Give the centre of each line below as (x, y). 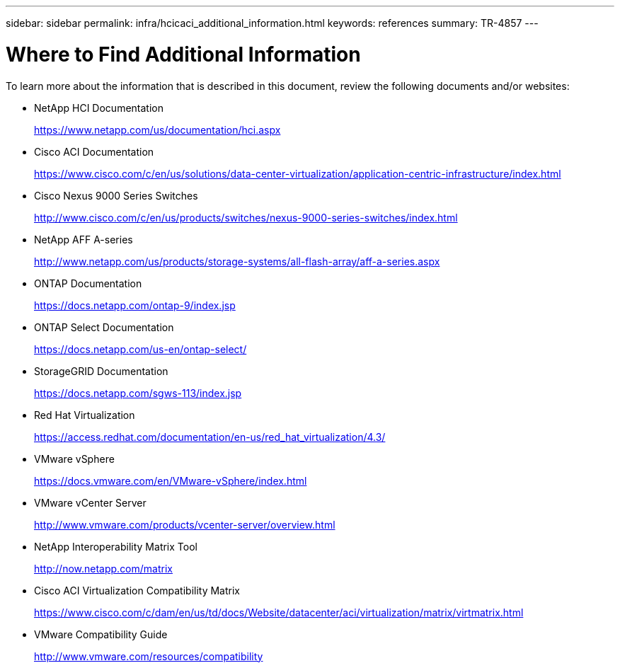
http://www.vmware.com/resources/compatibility (149, 656)
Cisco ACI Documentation (94, 151)
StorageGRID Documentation (101, 371)
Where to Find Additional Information (183, 54)
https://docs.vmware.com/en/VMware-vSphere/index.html (171, 480)
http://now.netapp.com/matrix (103, 568)
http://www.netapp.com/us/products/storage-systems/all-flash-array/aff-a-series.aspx (237, 261)
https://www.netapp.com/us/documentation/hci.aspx (157, 129)
